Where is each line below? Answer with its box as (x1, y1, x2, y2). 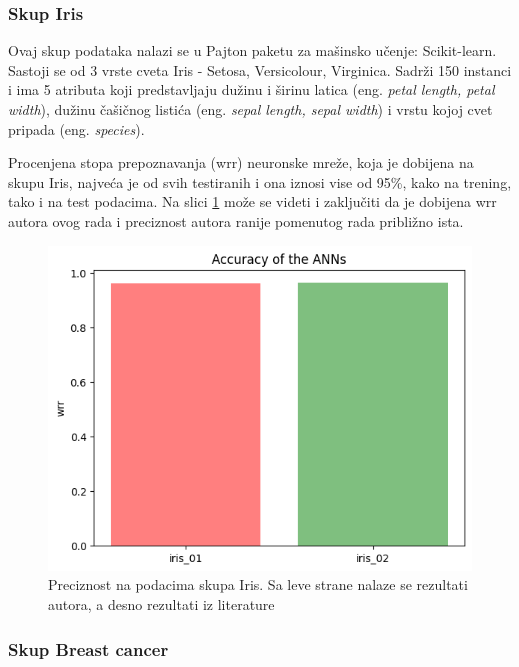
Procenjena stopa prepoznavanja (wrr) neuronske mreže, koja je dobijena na (8, 152, 474, 173)
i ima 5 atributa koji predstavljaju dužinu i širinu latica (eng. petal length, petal (8, 79, 495, 100)
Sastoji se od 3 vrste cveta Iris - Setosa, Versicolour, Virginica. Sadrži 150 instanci (8, 59, 512, 80)
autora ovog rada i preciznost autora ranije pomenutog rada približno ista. (8, 210, 464, 231)
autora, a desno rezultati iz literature (48, 594, 275, 615)
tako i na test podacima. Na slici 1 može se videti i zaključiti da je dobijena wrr (8, 191, 497, 212)
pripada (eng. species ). (8, 118, 145, 139)
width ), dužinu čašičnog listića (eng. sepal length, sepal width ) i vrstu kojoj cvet (8, 99, 493, 119)
